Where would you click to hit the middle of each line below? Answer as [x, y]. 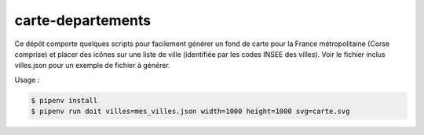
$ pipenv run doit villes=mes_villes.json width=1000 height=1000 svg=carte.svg [190, 112]
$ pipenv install [64, 100]
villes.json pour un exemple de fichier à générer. [92, 66]
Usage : [27, 80]
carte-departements [83, 20]
